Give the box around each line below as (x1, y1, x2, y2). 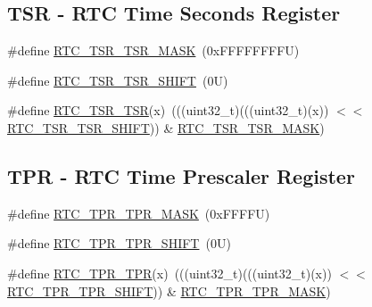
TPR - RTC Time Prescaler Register (7, 162, 355, 189)
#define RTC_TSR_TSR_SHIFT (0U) (7, 71, 228, 89)
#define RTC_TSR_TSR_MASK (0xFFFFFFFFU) (7, 41, 300, 60)
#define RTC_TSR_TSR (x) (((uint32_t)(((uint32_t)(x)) (7, 101, 329, 120)
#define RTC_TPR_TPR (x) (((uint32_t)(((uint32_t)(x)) (7, 263, 332, 282)
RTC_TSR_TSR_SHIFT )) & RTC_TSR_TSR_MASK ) (7, 118, 325, 137)
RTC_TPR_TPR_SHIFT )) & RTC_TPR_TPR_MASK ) (7, 281, 331, 300)
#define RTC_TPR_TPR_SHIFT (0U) (7, 234, 231, 253)
